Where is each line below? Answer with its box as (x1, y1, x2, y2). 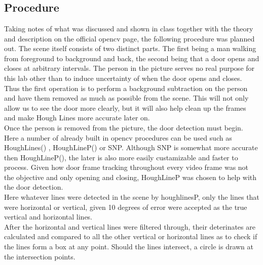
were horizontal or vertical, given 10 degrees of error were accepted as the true (4, 201, 247, 212)
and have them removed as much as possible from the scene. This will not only (4, 93, 249, 103)
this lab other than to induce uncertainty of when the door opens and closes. (4, 72, 242, 83)
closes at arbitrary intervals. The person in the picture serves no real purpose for (4, 63, 255, 73)
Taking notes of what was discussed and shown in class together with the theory (4, 23, 253, 33)
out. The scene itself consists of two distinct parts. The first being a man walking (4, 43, 256, 54)
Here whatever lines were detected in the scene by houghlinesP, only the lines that (4, 192, 259, 202)
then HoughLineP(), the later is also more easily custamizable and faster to (4, 152, 238, 162)
